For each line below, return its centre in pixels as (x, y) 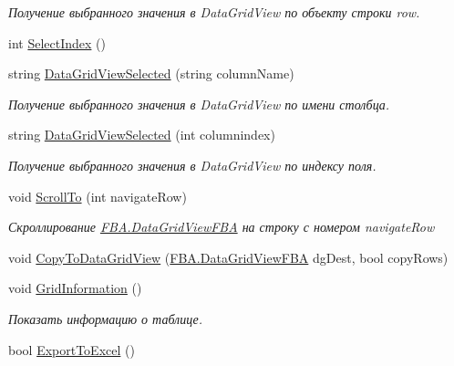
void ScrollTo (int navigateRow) (98, 196)
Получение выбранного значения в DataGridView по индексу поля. (192, 165)
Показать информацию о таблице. (106, 318)
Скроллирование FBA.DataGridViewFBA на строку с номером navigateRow (222, 227)
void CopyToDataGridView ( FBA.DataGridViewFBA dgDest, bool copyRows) (228, 257)
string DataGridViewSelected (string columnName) (151, 73)
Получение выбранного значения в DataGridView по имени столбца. (199, 104)
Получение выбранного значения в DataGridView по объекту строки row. (214, 12)
